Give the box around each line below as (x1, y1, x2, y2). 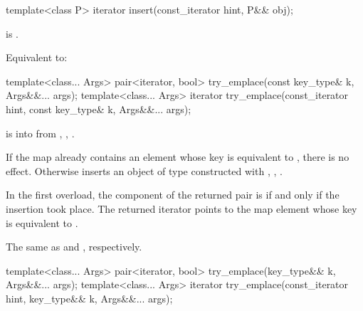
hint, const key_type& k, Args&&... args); (6, 101, 191, 116)
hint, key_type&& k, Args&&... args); (6, 290, 173, 305)
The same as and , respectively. (6, 239, 142, 254)
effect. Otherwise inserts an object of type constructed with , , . (6, 163, 283, 178)
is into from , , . (6, 125, 75, 140)
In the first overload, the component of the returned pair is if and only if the (6, 187, 340, 202)
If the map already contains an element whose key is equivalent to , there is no (6, 149, 349, 164)
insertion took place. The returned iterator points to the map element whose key (6, 201, 357, 216)
